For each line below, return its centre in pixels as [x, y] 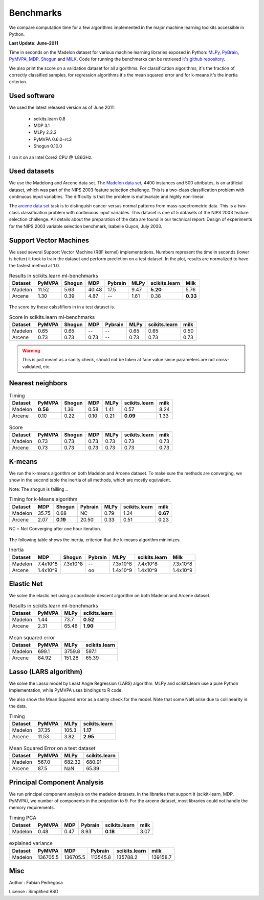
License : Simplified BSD [34, 892]
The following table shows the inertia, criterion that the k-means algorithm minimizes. [95, 540]
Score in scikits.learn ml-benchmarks [52, 317]
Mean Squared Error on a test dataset [52, 748]
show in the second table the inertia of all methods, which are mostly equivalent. [90, 480]
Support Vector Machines [49, 240]
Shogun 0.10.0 [48, 146]
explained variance [31, 843]
